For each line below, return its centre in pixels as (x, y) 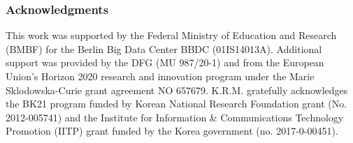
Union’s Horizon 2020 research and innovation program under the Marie (160, 76)
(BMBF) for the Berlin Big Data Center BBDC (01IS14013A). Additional (164, 48)
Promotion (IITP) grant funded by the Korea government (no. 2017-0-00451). (172, 131)
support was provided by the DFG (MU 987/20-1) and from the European (165, 62)
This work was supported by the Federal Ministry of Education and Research (171, 35)
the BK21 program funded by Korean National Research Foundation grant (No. (176, 104)
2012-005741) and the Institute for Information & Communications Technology (175, 117)
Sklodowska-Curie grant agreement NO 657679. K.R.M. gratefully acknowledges (177, 90)
